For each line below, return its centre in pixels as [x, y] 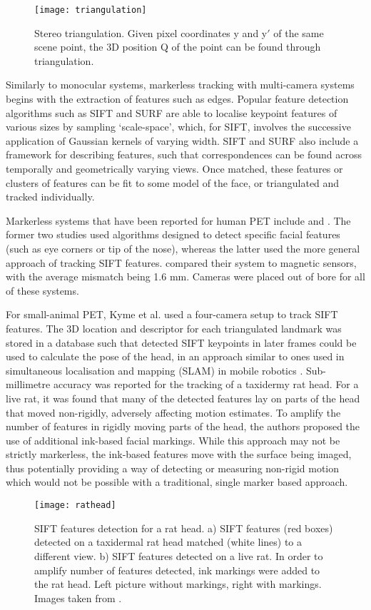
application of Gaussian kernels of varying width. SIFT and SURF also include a [182, 140]
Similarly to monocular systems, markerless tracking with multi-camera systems [180, 85]
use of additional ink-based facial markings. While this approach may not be [173, 440]
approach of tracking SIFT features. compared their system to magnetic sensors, [181, 262]
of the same [299, 32]
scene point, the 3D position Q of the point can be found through [178, 47]
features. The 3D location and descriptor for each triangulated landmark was [174, 328]
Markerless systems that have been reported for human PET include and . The [178, 220]
